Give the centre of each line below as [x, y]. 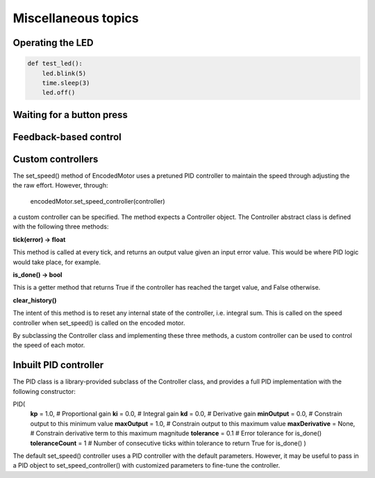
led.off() [59, 93]
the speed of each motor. [49, 345]
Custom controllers [56, 159]
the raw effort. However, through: [60, 186]
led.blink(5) [64, 73]
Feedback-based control [67, 137]
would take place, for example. [57, 262]
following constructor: [44, 391]
